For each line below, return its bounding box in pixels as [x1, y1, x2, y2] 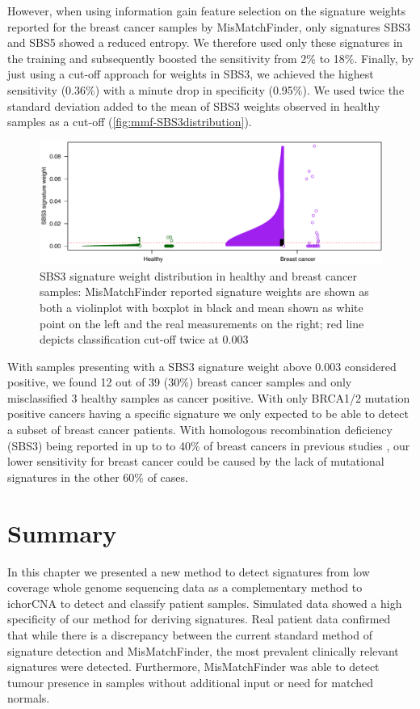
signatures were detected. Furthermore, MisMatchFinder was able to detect [7, 658, 380, 675]
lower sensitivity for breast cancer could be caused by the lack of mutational [7, 453, 384, 470]
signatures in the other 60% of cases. [7, 468, 188, 485]
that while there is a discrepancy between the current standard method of [7, 626, 372, 643]
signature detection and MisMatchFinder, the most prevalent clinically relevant [7, 642, 399, 659]
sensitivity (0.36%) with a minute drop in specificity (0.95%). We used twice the [7, 81, 405, 98]
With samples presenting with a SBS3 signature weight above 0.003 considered [7, 357, 397, 374]
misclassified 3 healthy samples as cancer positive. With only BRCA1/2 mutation [7, 389, 410, 406]
